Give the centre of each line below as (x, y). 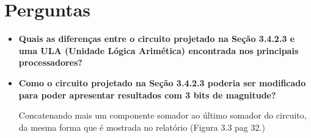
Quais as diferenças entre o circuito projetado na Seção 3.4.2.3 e (157, 39)
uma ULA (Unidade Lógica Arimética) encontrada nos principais (159, 50)
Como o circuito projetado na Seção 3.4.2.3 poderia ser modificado (162, 82)
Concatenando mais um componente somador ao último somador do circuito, (163, 115)
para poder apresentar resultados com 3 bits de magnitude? (147, 95)
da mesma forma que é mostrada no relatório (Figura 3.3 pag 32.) (142, 127)
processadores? (50, 62)
